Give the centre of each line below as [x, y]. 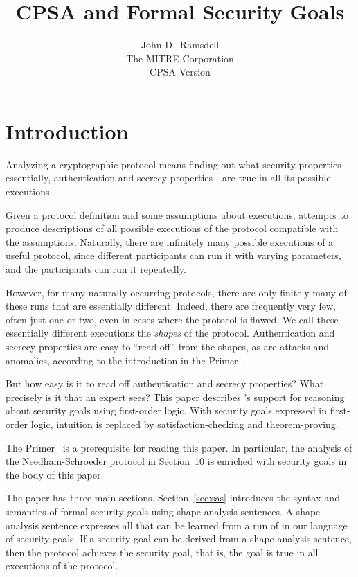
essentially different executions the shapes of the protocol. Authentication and [170, 333]
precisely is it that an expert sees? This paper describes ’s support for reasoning [175, 397]
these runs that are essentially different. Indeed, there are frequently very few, [171, 306]
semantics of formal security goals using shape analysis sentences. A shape [163, 511]
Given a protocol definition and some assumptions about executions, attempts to [177, 214]
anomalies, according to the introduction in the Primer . [126, 360]
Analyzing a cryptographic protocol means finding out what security [151, 164]
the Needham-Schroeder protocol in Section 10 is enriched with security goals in [176, 461]
